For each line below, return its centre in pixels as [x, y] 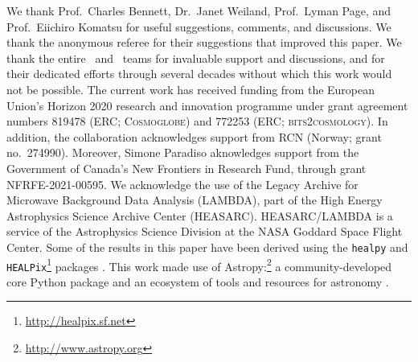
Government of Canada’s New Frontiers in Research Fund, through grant [186, 168]
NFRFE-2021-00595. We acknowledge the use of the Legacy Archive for [182, 184]
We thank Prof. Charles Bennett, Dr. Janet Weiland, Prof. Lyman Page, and [199, 10]
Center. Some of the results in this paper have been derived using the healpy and [207, 247]
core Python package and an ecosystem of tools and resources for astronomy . [198, 281]
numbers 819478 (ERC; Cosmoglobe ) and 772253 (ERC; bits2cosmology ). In [197, 121]
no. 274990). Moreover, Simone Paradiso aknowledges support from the [183, 152]
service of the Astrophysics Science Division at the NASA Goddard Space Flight [205, 231]
